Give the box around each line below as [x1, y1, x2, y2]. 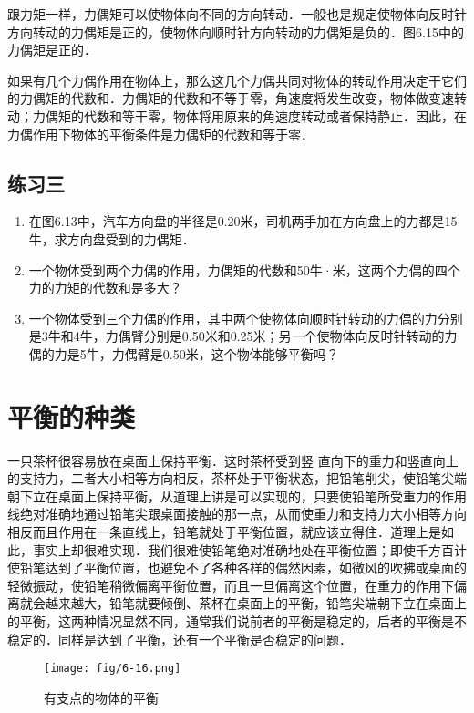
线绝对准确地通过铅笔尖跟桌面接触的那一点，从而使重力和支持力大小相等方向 [7, 504, 467, 523]
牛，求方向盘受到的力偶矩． [28, 229, 195, 248]
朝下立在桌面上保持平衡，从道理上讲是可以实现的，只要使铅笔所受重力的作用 [7, 486, 467, 505]
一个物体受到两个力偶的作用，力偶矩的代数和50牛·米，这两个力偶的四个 [28, 260, 460, 279]
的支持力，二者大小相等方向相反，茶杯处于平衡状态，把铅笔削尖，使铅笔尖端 [7, 469, 467, 488]
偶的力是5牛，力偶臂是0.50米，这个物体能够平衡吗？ [28, 344, 339, 363]
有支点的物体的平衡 [44, 687, 159, 707]
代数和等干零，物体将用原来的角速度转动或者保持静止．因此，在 [83, 106, 467, 125]
